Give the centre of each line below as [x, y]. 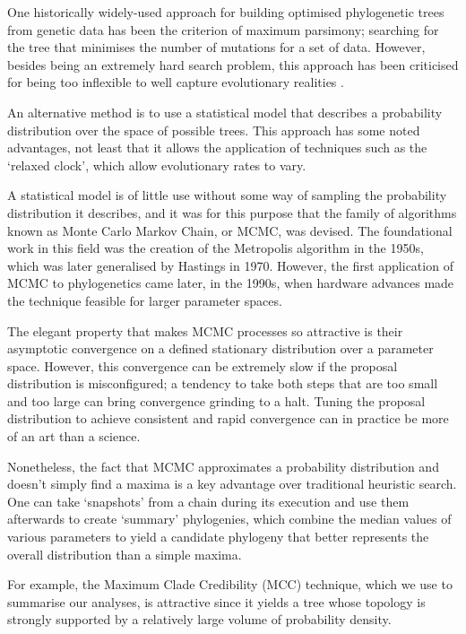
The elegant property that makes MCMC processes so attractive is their [205, 330]
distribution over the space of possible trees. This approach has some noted [214, 130]
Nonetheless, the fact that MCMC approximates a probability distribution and [223, 466]
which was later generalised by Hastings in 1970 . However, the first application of [230, 265]
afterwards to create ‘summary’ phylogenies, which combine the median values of [229, 519]
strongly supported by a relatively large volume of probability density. [199, 619]
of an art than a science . [74, 436]
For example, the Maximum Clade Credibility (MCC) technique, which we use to [230, 584]
